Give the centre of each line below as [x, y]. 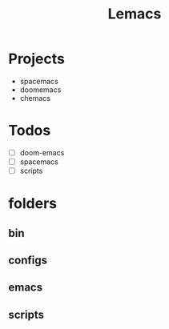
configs [28, 261]
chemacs [35, 98]
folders [33, 204]
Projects [37, 59]
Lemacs [135, 14]
